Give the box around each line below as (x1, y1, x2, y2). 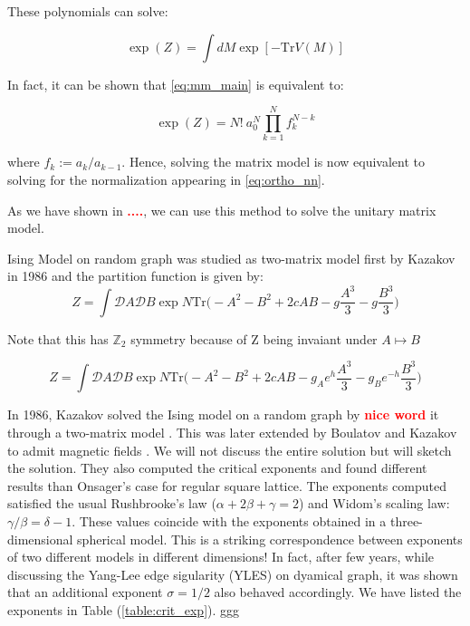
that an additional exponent (7, 583, 163, 602)
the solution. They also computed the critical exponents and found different (7, 458, 427, 477)
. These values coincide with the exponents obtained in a (72, 511, 387, 530)
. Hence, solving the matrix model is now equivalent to (121, 152, 425, 171)
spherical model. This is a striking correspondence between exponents (77, 529, 463, 548)
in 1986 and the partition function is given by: (7, 266, 264, 285)
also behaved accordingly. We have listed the (214, 583, 462, 602)
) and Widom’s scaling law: (298, 494, 450, 513)
